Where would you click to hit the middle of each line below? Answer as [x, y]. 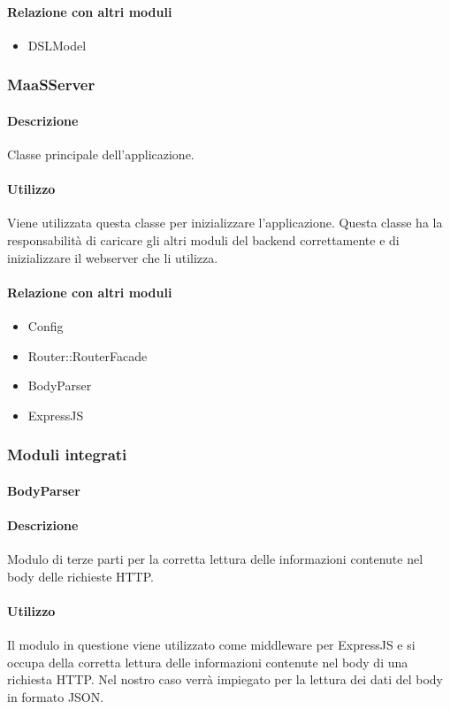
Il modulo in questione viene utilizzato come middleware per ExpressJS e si [211, 645]
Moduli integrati [67, 455]
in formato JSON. [56, 696]
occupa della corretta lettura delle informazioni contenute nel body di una [208, 662]
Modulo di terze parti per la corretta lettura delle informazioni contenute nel [215, 559]
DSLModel [57, 45]
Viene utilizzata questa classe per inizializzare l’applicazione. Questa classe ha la [225, 223]
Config [46, 326]
